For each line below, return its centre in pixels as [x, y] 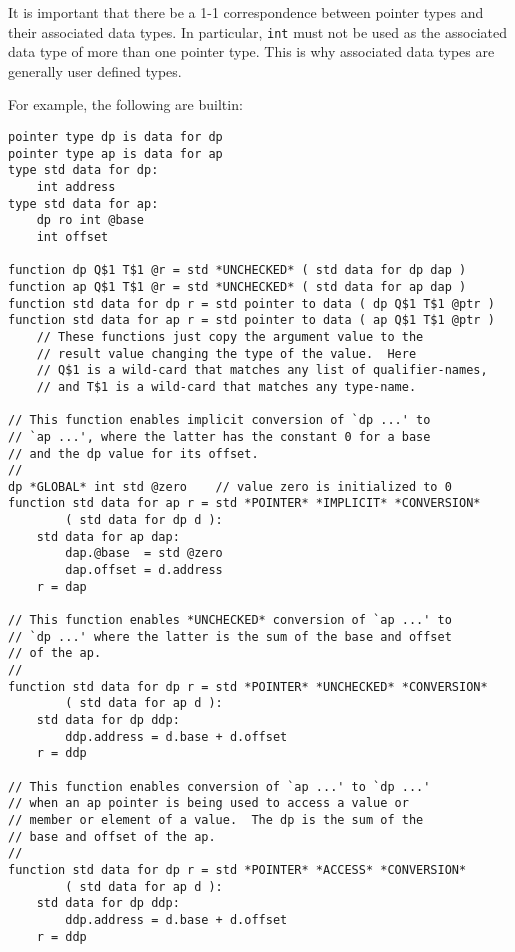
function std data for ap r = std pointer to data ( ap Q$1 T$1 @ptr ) [251, 320]
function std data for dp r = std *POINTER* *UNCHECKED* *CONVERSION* [248, 686]
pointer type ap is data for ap [115, 153]
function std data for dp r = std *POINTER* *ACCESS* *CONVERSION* [237, 869]
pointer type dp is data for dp [115, 137]
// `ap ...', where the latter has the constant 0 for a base [219, 436]
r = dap [61, 586]
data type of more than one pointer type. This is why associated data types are [251, 51]
